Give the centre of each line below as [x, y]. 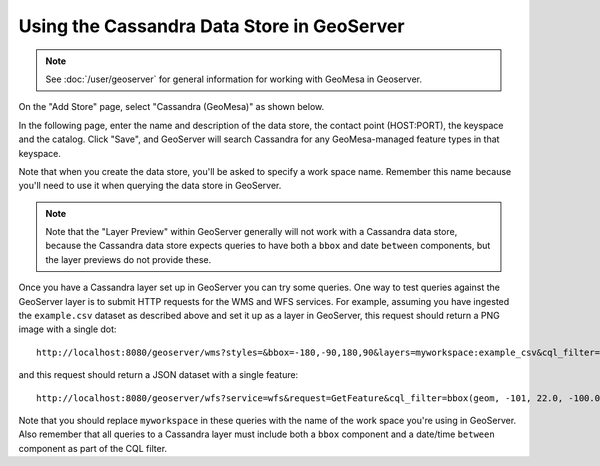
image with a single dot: [67, 329]
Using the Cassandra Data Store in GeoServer [211, 26]
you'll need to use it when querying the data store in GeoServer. [150, 186]
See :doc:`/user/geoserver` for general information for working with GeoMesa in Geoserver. [234, 79]
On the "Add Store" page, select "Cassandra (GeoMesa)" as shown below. [171, 107]
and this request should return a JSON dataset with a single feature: [158, 375]
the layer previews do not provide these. [128, 259]
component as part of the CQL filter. [93, 448]
